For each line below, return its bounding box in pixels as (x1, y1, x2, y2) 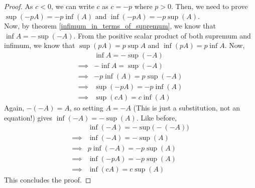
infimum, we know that (4, 40, 75, 50)
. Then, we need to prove (171, 1, 248, 11)
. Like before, (136, 112, 177, 122)
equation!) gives (4, 112, 53, 122)
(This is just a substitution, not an (133, 102, 240, 113)
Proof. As (4, 1, 33, 11)
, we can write (51, 1, 94, 11)
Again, (4, 102, 25, 113)
